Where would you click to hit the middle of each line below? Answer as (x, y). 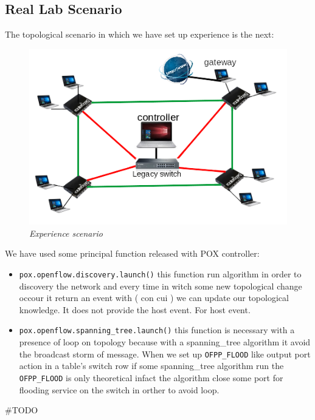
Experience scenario (66, 233)
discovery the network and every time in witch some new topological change (161, 286)
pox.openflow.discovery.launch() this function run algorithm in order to (160, 273)
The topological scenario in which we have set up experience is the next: (140, 34)
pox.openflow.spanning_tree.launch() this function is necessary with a (157, 330)
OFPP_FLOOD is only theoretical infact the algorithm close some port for (151, 377)
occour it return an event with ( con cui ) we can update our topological (154, 298)
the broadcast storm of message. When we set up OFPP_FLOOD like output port (165, 354)
